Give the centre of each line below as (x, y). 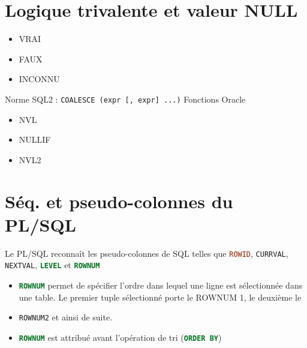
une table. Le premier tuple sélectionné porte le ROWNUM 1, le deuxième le (160, 297)
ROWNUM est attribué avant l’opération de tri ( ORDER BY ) (120, 337)
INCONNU (39, 79)
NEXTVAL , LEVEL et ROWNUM (52, 265)
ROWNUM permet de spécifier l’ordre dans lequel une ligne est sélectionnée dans (161, 285)
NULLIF (35, 139)
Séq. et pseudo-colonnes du (119, 201)
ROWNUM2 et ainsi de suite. (66, 317)
